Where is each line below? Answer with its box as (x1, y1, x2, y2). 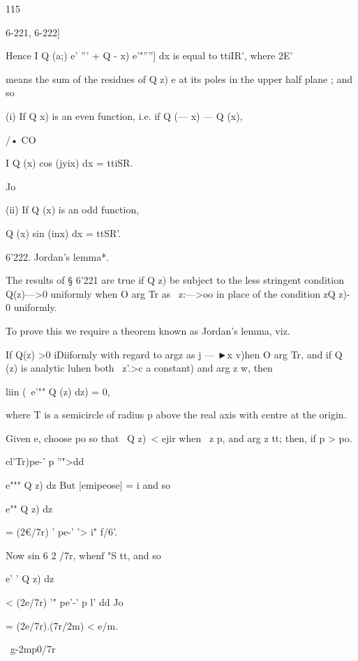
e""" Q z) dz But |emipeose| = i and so (6, 478, 171, 492)
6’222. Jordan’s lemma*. (6, 249, 110, 264)
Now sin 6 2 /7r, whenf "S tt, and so (6, 547, 161, 562)
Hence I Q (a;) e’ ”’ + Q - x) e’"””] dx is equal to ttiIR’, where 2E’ (6, 48, 293, 63)
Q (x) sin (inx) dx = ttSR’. (6, 225, 121, 240)
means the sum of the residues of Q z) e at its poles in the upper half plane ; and (6, 71, 353, 86)
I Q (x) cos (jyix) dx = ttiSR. (6, 155, 133, 170)
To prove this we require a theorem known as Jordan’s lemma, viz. (6, 323, 290, 337)
